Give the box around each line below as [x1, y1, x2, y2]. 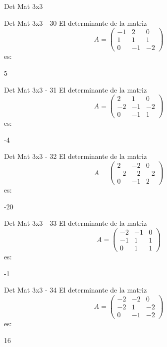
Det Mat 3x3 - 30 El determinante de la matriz [4, 17, 147, 28]
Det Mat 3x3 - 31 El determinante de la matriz [4, 84, 147, 95]
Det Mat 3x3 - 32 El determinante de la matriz [4, 151, 147, 161]
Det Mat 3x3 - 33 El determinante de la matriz [4, 218, 147, 228]
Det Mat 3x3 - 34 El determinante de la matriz [4, 285, 147, 295]
